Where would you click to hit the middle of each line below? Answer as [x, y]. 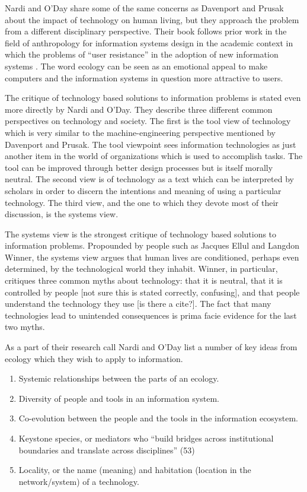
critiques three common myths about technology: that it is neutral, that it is [144, 280]
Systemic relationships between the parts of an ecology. [119, 378]
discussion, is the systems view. [62, 214]
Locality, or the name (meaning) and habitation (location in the [135, 470]
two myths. [25, 327]
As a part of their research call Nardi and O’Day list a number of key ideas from [151, 347]
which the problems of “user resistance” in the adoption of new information [142, 54]
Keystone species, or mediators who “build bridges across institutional [146, 438]
